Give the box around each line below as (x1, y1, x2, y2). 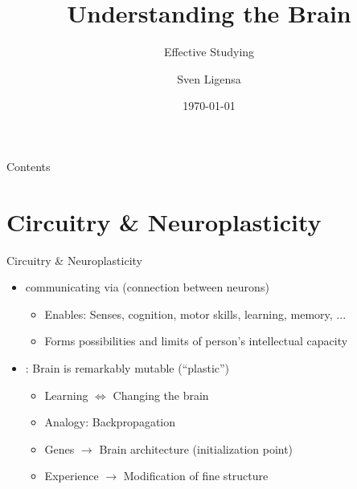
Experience (44, 467, 99, 484)
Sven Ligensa (177, 70, 241, 87)
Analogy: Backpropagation (44, 414, 176, 430)
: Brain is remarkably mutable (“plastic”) (25, 360, 230, 376)
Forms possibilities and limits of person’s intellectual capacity (44, 332, 348, 349)
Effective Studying (163, 43, 255, 60)
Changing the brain (113, 386, 209, 403)
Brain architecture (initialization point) (99, 440, 293, 457)
